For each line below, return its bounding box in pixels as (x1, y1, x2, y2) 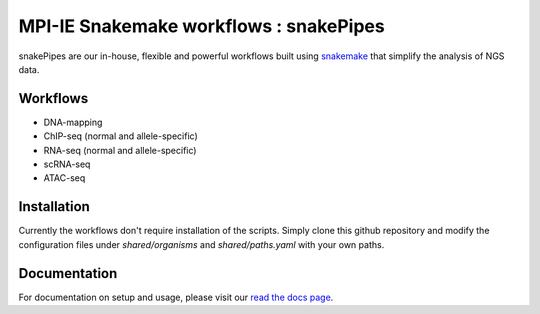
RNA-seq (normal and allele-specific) (43, 144, 197, 156)
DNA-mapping (43, 116, 103, 128)
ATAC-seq (43, 172, 86, 184)
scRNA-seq (43, 158, 91, 170)
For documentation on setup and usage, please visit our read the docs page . (18, 291, 334, 303)
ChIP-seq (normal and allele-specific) (43, 130, 199, 142)
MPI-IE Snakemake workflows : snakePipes (18, 15, 385, 37)
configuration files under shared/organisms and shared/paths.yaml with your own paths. (18, 238, 385, 250)
